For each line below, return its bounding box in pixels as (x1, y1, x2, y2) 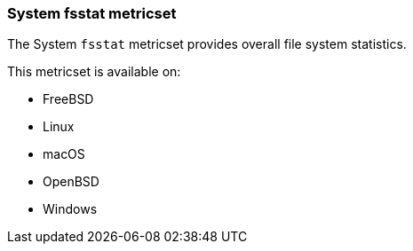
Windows (43, 201, 98, 217)
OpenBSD (43, 174, 99, 190)
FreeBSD (43, 91, 94, 107)
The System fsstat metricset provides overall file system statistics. (7, 36, 407, 52)
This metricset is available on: (7, 64, 181, 80)
